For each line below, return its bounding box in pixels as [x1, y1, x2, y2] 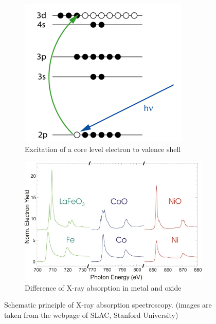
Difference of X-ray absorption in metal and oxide [25, 282, 182, 293]
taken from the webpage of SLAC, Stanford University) [4, 310, 178, 320]
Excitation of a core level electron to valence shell [25, 143, 181, 154]
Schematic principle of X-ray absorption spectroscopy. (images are [4, 299, 212, 310]
